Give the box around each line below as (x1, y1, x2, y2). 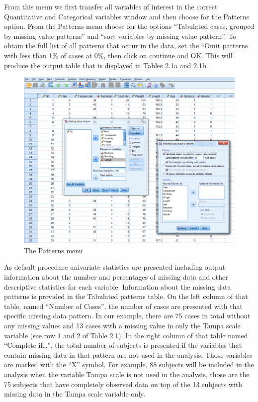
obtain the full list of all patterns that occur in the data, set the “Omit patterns (4, 40, 248, 51)
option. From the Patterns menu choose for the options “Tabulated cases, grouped (4, 21, 255, 31)
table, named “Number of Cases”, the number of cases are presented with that (4, 301, 243, 311)
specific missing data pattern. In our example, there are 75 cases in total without (4, 310, 251, 321)
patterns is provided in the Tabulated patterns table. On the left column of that (4, 291, 248, 301)
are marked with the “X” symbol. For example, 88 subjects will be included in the (4, 359, 254, 370)
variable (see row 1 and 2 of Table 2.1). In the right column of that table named (4, 330, 248, 340)
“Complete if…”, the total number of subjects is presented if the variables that (4, 340, 242, 350)
